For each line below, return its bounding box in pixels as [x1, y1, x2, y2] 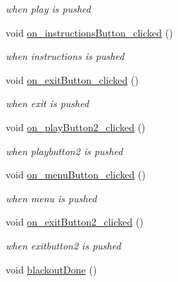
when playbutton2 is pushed [6, 143, 123, 158]
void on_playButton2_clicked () [6, 119, 146, 134]
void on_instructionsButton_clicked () [6, 25, 173, 39]
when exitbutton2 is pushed [6, 238, 121, 252]
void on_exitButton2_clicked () [6, 214, 144, 229]
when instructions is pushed [6, 49, 125, 63]
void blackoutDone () [6, 262, 97, 276]
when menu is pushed [6, 190, 97, 205]
